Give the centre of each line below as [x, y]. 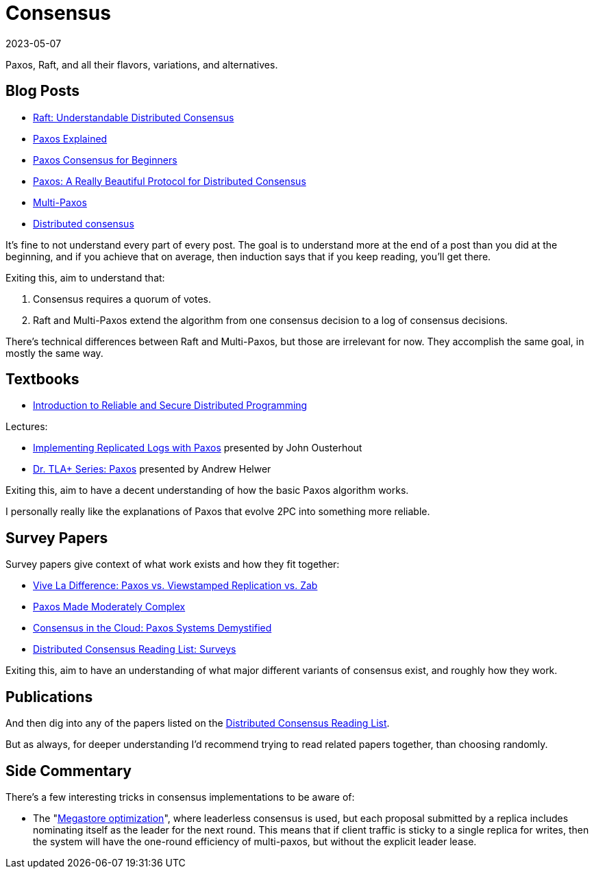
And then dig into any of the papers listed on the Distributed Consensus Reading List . [198, 723]
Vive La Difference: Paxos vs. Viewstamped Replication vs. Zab [175, 586]
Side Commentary [69, 771]
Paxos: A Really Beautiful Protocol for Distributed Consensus [170, 181]
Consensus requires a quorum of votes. [122, 299]
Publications [49, 697]
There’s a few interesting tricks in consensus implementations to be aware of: [180, 797]
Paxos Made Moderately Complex [109, 607]
